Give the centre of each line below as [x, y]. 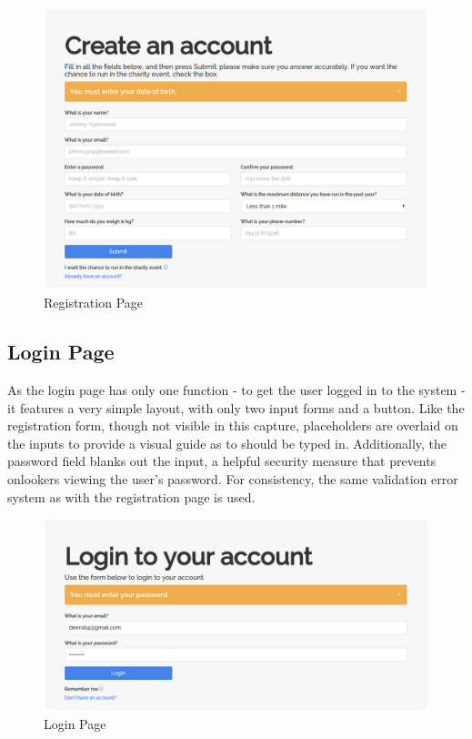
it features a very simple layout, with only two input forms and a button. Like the [236, 407]
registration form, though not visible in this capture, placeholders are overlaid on [233, 425]
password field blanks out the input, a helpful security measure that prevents [222, 461]
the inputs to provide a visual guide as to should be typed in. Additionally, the [227, 443]
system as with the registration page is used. [131, 496]
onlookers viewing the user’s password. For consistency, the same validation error [233, 478]
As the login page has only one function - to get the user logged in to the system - [236, 389]
